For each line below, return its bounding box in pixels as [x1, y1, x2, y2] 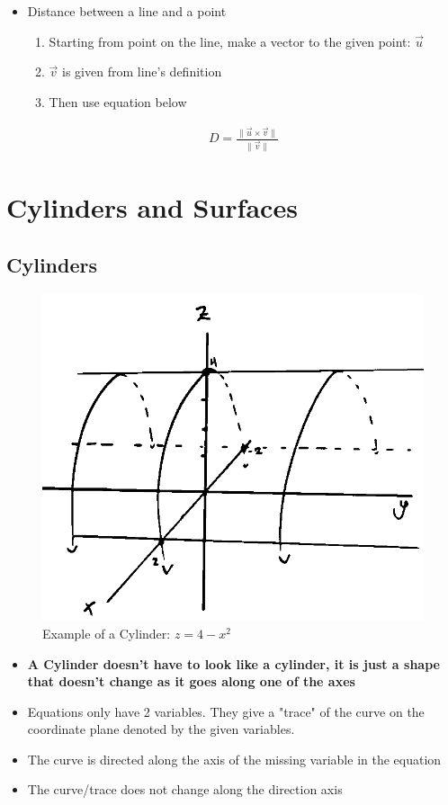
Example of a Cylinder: [42, 623, 171, 642]
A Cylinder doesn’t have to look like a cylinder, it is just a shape [27, 654, 440, 673]
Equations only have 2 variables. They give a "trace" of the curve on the [27, 702, 425, 720]
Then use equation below [49, 92, 187, 111]
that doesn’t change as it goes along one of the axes [27, 672, 355, 691]
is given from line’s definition [62, 62, 222, 81]
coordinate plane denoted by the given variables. [27, 720, 295, 738]
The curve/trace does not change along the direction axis [27, 780, 343, 799]
